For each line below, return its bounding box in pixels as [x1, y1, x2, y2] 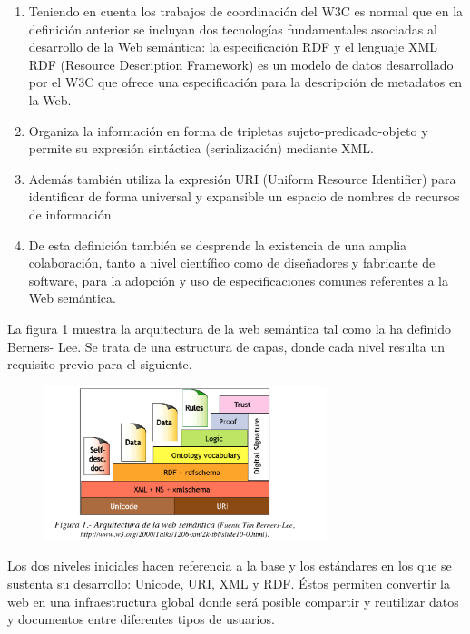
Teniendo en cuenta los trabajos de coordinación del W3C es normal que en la [28, 2, 464, 20]
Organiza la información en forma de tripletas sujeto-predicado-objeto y [28, 121, 428, 140]
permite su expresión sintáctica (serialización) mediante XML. [28, 139, 374, 158]
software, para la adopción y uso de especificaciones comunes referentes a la [28, 270, 448, 289]
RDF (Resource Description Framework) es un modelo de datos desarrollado [28, 54, 454, 73]
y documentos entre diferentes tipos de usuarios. [7, 610, 275, 629]
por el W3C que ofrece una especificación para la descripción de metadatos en [28, 73, 462, 92]
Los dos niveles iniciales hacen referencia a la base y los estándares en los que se [7, 556, 452, 575]
